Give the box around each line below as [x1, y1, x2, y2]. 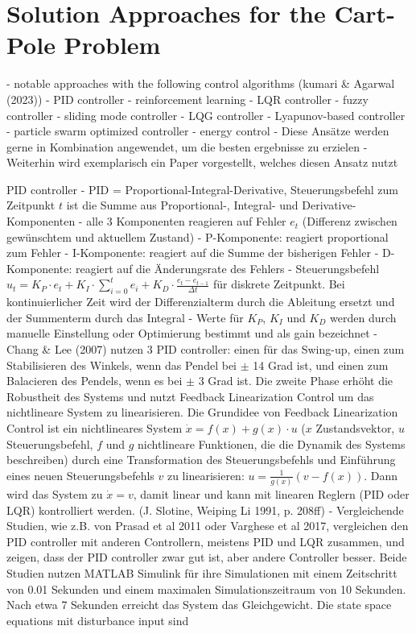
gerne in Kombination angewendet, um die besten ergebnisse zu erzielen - [6, 138, 368, 155]
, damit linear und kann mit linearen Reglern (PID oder [133, 486, 410, 503]
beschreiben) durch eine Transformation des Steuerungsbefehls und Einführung [6, 451, 396, 468]
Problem [64, 28, 161, 61]
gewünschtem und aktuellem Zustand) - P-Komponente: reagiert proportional [6, 228, 389, 245]
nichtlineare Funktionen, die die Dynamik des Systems [138, 435, 406, 452]
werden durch [330, 309, 397, 325]
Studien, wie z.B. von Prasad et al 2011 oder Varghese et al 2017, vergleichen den [6, 517, 409, 534]
